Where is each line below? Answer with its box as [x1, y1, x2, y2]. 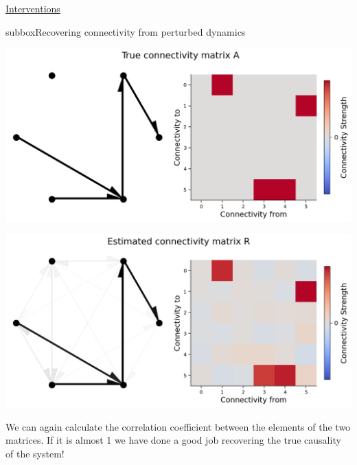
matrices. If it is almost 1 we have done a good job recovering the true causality [5, 433, 341, 447]
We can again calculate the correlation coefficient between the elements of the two [5, 419, 351, 433]
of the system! [5, 446, 65, 461]
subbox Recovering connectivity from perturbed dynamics [5, 24, 246, 38]
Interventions [5, 1, 60, 15]
